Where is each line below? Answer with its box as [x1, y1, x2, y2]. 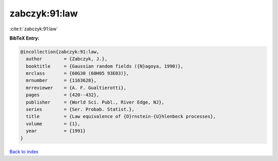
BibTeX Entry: [9, 35, 40, 41]
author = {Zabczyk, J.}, [26, 56, 108, 62]
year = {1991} [26, 128, 86, 134]
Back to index [9, 148, 39, 154]
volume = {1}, [26, 121, 81, 127]
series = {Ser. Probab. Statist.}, [26, 106, 135, 113]
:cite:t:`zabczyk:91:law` [9, 26, 59, 32]
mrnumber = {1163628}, [26, 78, 97, 83]
